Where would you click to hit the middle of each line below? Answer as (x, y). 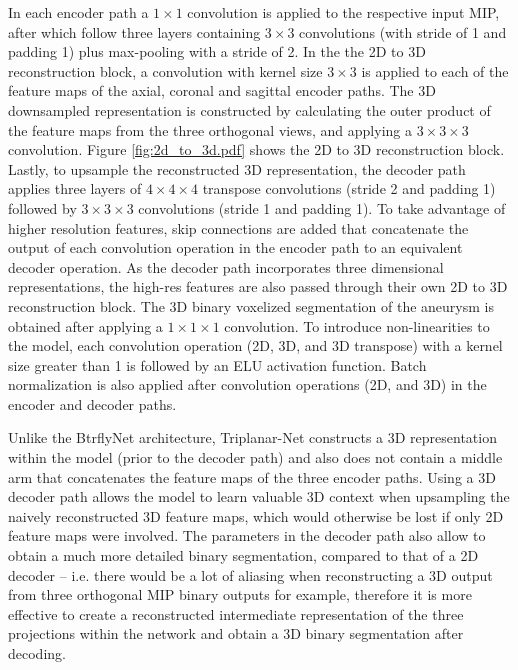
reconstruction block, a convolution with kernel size (165, 70)
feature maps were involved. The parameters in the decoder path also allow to (247, 535)
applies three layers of (75, 188)
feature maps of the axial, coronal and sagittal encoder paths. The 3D (222, 90)
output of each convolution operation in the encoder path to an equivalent (235, 247)
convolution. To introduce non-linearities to (357, 325)
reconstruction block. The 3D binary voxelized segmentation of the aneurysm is (251, 305)
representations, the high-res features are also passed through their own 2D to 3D (258, 286)
